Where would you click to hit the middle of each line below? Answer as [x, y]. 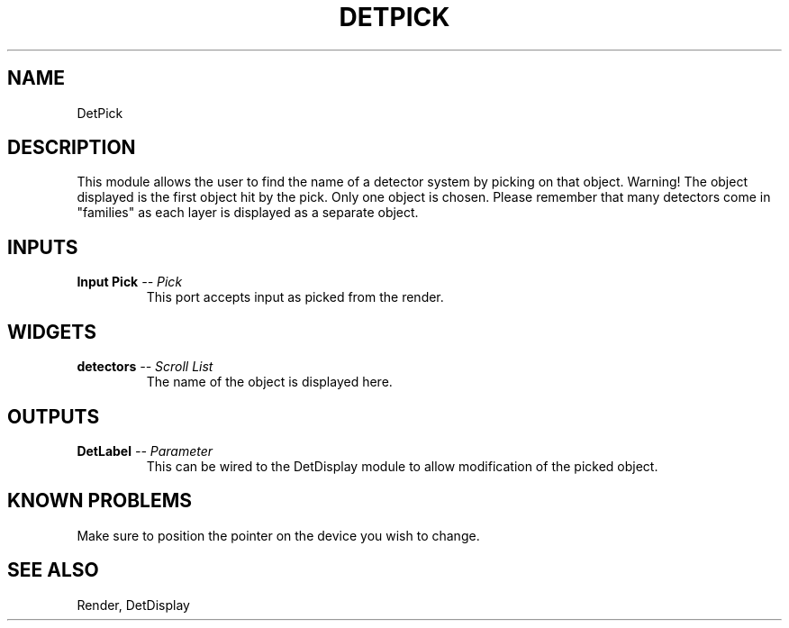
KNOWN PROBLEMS [100, 501]
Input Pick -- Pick [130, 282]
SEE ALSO [53, 570]
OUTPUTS [54, 416]
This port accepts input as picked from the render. [295, 297]
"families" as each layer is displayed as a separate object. [248, 213]
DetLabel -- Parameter [145, 451]
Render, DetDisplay [133, 605]
